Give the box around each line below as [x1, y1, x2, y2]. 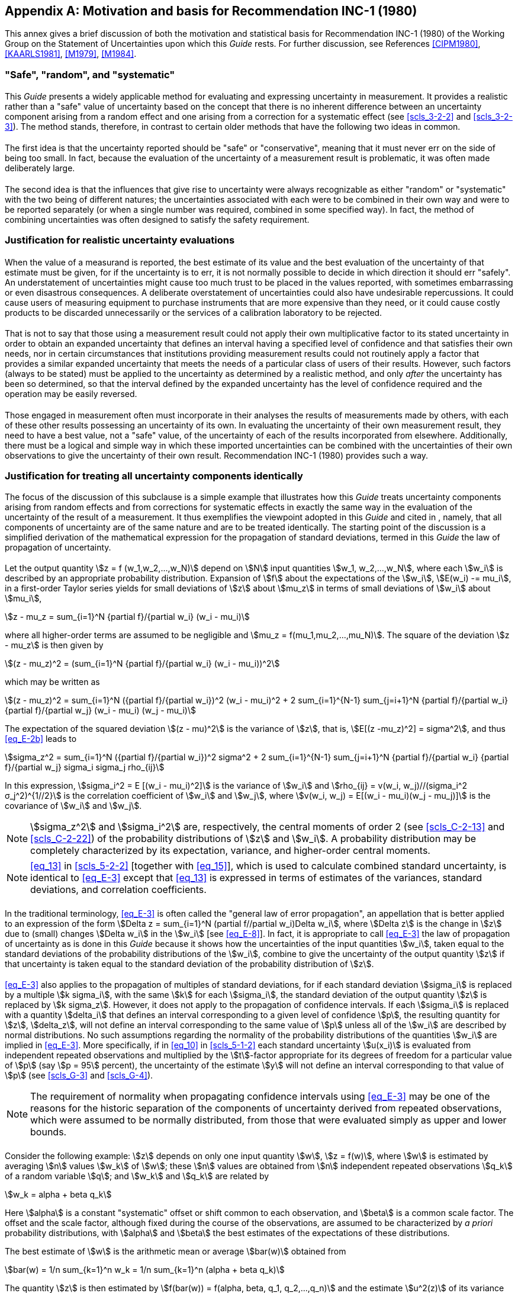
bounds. [30, 1126, 67, 1138]
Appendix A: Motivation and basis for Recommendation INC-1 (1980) [5, 4, 417, 18]
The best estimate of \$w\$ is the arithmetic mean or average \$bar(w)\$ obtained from [5, 1246, 346, 1257]
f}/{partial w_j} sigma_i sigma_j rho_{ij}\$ [5, 762, 165, 773]
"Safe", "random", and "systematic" [5, 68, 175, 81]
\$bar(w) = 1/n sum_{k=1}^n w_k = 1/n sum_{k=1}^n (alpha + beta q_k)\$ [5, 1265, 285, 1275]
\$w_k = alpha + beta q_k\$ [5, 1189, 112, 1200]
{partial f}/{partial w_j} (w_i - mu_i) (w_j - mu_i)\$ [5, 705, 196, 716]
